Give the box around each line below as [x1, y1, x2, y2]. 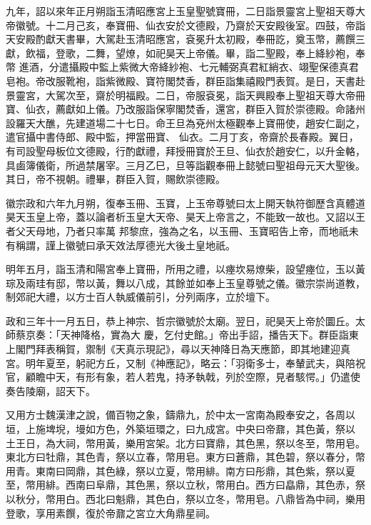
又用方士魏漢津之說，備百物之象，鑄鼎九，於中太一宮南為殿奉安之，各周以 [6, 407, 355, 422]
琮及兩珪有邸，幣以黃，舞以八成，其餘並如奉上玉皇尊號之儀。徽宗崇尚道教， [6, 275, 365, 290]
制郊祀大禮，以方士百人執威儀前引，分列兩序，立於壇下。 [6, 289, 275, 304]
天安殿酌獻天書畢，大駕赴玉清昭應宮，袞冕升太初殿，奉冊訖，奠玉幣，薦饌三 [6, 31, 365, 46]
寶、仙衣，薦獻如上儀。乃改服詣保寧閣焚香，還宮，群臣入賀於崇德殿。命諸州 [6, 101, 365, 116]
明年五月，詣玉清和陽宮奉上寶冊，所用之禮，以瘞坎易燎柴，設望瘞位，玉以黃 [6, 261, 365, 276]
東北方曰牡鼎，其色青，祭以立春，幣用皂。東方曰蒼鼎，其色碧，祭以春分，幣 [6, 449, 365, 464]
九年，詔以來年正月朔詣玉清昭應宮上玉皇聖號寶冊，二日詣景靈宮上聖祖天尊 [6, 4, 355, 18]
